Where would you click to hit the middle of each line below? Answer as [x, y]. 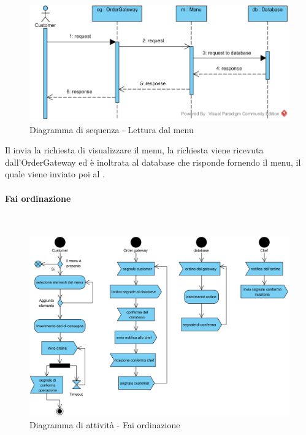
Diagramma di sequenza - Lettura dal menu [112, 129]
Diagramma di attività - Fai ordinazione [105, 424]
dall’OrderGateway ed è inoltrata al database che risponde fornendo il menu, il [153, 162]
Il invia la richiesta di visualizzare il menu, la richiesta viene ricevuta [134, 150]
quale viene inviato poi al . [55, 174]
